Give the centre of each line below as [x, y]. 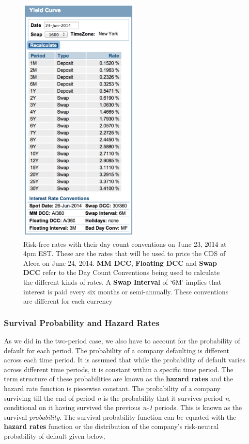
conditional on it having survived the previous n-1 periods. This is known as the [123, 407]
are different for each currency [68, 301]
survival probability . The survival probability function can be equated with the [120, 417]
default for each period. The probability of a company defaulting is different [117, 350]
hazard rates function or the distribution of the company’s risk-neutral [111, 426]
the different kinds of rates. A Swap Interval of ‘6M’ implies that [122, 282]
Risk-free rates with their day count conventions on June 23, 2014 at [125, 244]
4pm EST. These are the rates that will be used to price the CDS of [124, 253]
